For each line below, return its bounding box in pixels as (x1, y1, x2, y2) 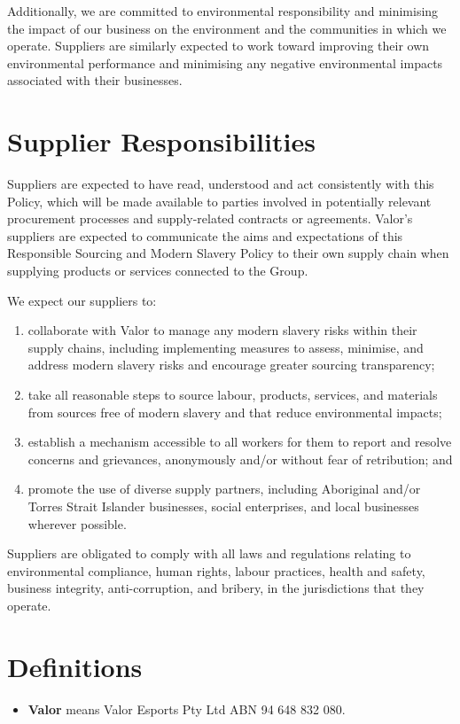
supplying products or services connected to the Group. (7, 261, 308, 280)
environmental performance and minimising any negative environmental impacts (7, 53, 443, 72)
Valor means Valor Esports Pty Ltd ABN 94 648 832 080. (27, 699, 346, 718)
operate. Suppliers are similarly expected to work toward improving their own (7, 36, 430, 55)
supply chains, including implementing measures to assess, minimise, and (27, 338, 424, 356)
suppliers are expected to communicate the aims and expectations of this (7, 226, 403, 245)
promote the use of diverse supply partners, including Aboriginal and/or (27, 479, 421, 498)
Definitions (7, 648, 143, 684)
